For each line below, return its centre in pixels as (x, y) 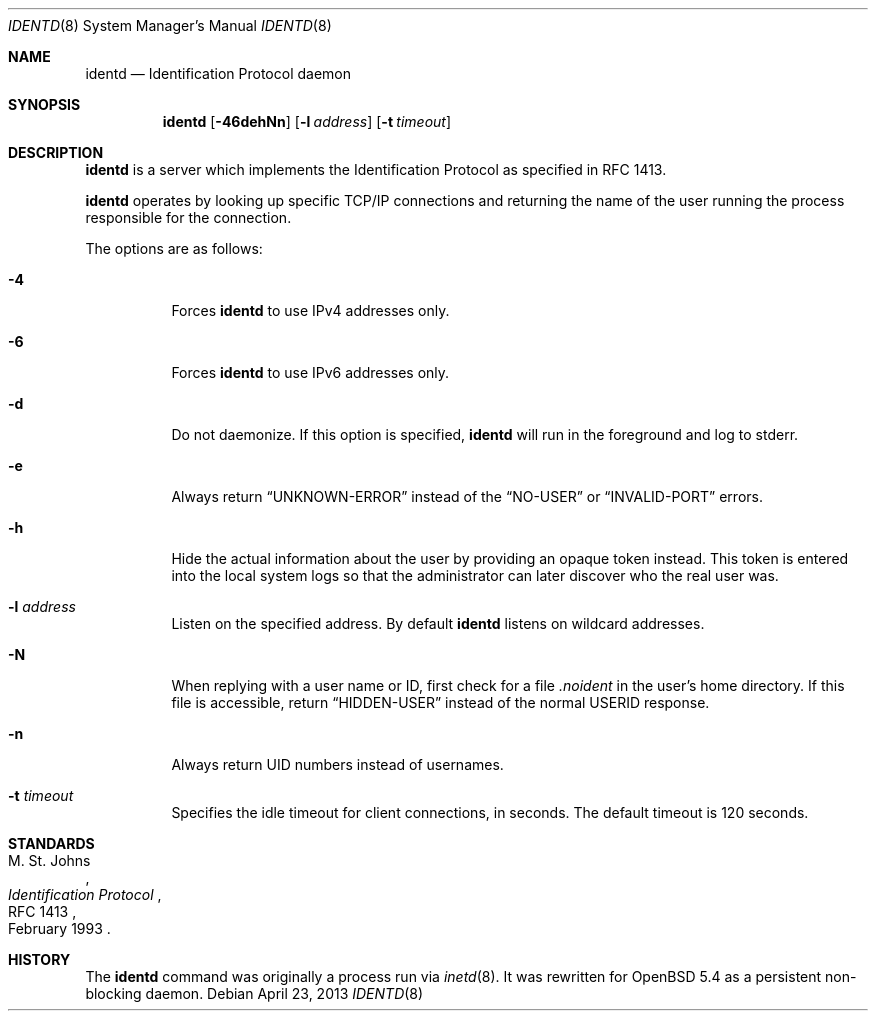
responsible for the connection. (188, 217)
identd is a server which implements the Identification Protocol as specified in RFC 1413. (376, 169)
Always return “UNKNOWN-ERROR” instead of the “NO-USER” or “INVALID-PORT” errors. (467, 496)
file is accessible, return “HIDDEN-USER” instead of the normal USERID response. (440, 702)
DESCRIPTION (56, 152)
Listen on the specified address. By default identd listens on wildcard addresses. (438, 623)
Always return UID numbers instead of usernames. (337, 764)
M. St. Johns (49, 860)
